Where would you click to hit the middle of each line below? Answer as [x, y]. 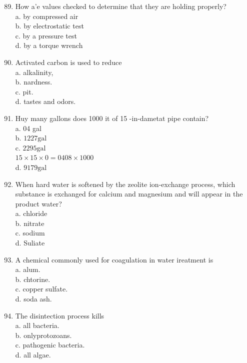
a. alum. [28, 269]
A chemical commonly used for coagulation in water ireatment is [114, 259]
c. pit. [24, 91]
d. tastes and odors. [45, 101]
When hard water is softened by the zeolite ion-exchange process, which [125, 184]
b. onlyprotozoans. [43, 335]
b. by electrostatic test [49, 26]
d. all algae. [33, 354]
